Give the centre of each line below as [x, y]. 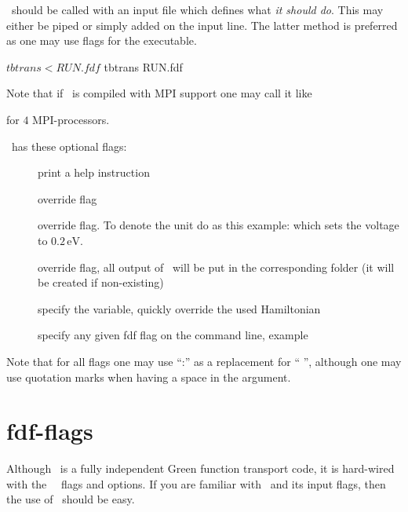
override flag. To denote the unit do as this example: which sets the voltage [219, 225]
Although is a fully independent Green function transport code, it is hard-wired [200, 468]
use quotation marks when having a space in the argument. [149, 377]
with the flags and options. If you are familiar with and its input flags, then [196, 483]
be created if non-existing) [101, 282]
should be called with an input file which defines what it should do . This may [197, 9]
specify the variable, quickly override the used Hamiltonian [179, 308]
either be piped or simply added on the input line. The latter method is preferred [202, 25]
